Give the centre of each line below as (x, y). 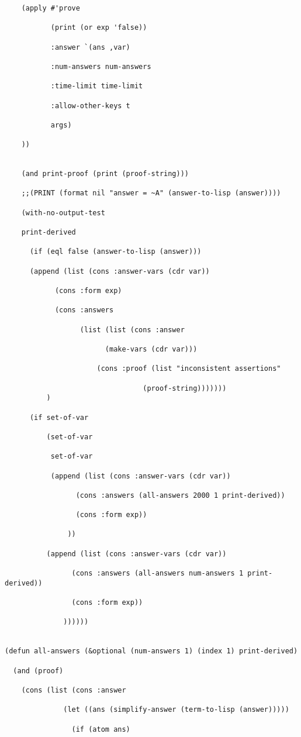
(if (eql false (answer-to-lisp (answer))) (115, 252)
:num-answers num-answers (101, 66)
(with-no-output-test (63, 213)
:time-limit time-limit (97, 86)
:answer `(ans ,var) (90, 47)
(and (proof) (38, 671)
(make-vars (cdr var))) (151, 349)
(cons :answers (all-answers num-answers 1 (158, 574)
